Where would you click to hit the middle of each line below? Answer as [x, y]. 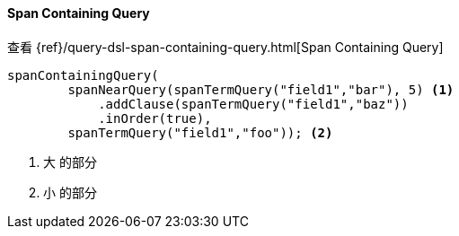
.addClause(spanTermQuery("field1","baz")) [253, 104]
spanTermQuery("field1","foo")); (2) [200, 132]
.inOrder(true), [155, 118]
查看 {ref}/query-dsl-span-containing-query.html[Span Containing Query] [225, 47]
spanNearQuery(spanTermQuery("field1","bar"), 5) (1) [261, 89]
